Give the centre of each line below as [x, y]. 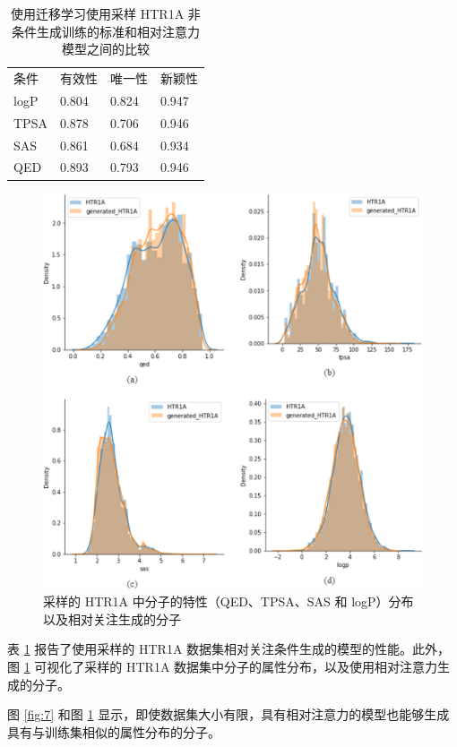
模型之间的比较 [105, 49]
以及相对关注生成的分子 [112, 618]
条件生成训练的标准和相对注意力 [105, 31]
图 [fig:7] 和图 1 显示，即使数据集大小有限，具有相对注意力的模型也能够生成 [228, 714]
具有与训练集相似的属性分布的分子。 [114, 731]
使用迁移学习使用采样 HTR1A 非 [106, 13]
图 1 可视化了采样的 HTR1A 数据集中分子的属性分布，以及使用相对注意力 [223, 666]
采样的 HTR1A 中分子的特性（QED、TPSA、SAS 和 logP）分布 [228, 601]
